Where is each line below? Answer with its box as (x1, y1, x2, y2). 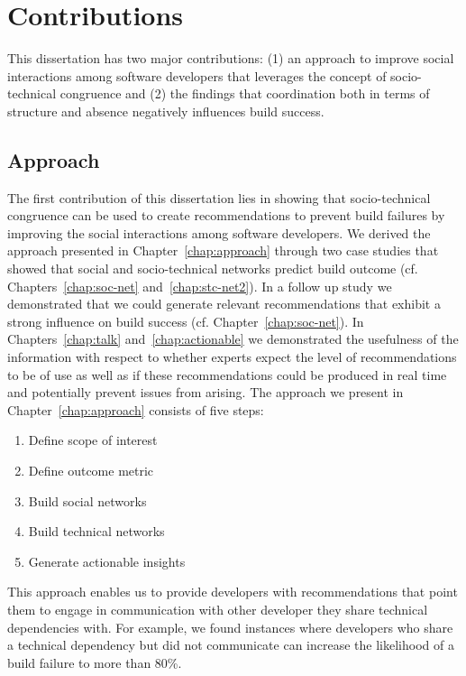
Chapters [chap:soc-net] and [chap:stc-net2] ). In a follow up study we (7, 276, 392, 295)
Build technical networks (28, 522, 165, 541)
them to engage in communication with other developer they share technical (7, 599, 428, 618)
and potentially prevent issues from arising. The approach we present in (7, 383, 404, 402)
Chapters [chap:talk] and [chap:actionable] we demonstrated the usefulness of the (7, 329, 459, 348)
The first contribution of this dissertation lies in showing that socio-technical (7, 188, 431, 207)
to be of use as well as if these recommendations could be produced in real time (7, 365, 447, 384)
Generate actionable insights (28, 551, 186, 570)
